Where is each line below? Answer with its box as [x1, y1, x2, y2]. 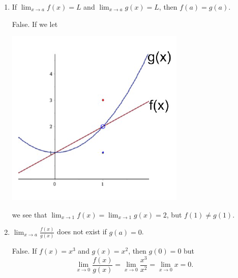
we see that [12, 209, 47, 220]
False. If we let [12, 18, 58, 29]
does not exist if [57, 226, 107, 237]
